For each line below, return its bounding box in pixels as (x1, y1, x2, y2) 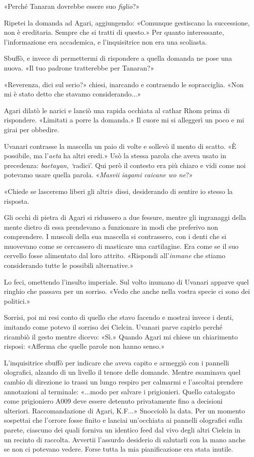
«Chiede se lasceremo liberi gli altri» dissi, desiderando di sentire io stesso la (4, 186, 233, 196)
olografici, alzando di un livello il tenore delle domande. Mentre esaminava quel (4, 367, 241, 377)
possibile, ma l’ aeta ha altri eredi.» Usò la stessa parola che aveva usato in (4, 150, 226, 161)
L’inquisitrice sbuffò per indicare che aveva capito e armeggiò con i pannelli (4, 357, 229, 367)
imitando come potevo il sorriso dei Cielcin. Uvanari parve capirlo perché (4, 322, 223, 332)
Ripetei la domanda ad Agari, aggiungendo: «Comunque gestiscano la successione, (4, 17, 250, 27)
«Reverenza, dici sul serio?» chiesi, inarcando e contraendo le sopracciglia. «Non (4, 79, 244, 89)
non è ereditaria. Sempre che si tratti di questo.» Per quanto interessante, (4, 27, 224, 37)
